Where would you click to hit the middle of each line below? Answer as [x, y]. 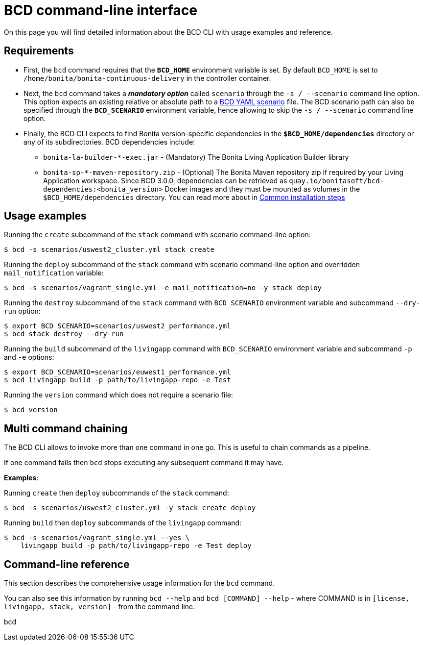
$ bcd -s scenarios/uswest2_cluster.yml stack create [109, 250]
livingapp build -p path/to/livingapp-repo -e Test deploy [136, 546]
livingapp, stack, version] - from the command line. [100, 607]
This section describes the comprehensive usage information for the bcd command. [140, 583]
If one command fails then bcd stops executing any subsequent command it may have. [144, 463]
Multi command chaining [66, 428]
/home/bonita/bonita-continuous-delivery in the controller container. [147, 78]
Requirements [39, 51]
